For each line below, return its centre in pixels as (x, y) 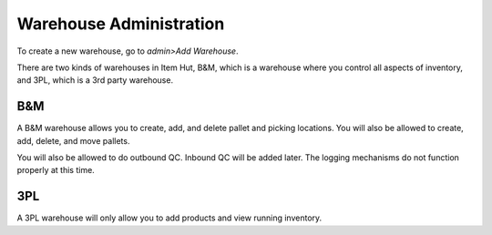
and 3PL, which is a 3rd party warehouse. (95, 80)
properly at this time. (56, 170)
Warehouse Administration (121, 24)
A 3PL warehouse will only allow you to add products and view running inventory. (169, 218)
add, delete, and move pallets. (73, 140)
